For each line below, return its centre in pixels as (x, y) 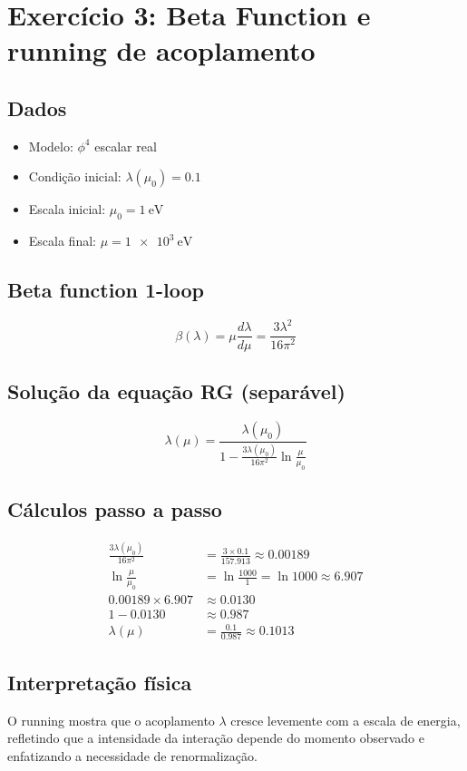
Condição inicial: (75, 176)
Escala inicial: (67, 209)
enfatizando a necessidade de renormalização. (132, 755)
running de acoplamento (161, 50)
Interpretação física (100, 682)
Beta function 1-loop (106, 290)
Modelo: (51, 146)
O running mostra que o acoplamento (111, 720)
